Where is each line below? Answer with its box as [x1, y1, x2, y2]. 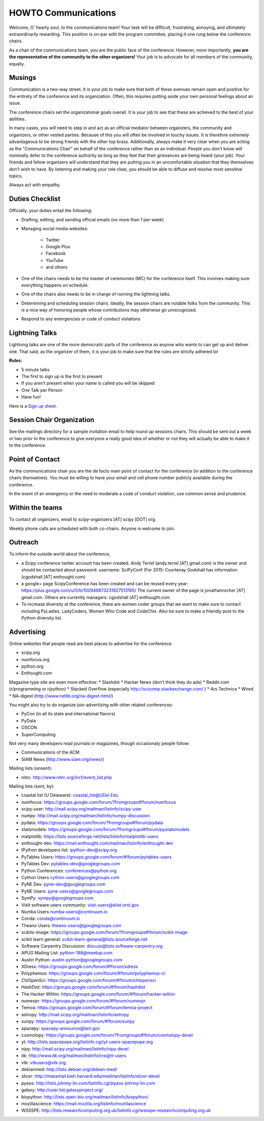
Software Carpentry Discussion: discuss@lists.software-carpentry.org [21, 943, 163, 949]
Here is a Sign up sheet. [9, 403, 57, 409]
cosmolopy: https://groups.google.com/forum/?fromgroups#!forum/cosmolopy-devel [21, 1032, 193, 1038]
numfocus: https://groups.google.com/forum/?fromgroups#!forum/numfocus [21, 799, 176, 805]
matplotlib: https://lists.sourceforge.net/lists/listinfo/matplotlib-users [21, 833, 159, 839]
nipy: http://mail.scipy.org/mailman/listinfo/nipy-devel [21, 1046, 129, 1051]
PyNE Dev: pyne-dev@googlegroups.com [21, 882, 106, 887]
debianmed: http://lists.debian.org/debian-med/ [21, 1066, 117, 1072]
